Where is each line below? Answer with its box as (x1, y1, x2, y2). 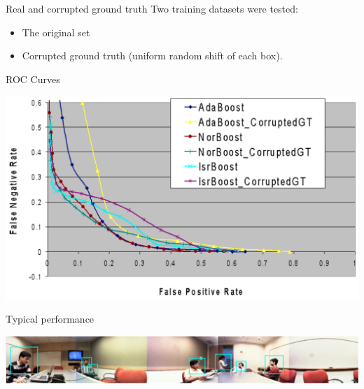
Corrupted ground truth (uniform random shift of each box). (22, 48, 283, 63)
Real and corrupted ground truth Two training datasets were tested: (6, 1, 298, 15)
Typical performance (6, 311, 94, 326)
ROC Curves (6, 71, 60, 86)
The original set (22, 24, 90, 39)
